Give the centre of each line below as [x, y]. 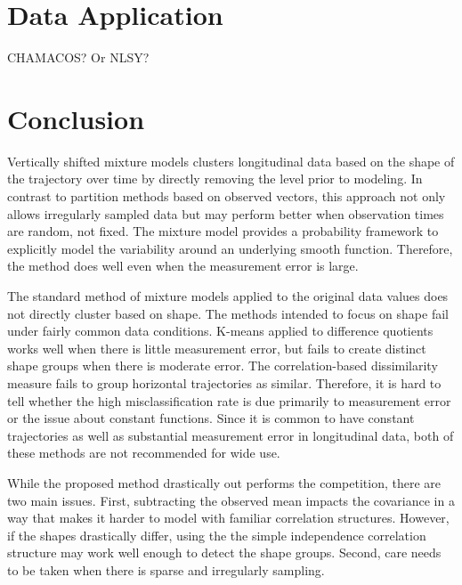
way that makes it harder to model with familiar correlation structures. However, [228, 518]
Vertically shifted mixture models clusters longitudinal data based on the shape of [231, 161]
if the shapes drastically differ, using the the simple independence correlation [217, 535]
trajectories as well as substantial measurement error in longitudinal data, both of [231, 435]
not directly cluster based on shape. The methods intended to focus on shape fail [228, 313]
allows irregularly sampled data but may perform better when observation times [226, 213]
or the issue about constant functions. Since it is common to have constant [211, 418]
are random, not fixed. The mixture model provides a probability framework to [223, 231]
